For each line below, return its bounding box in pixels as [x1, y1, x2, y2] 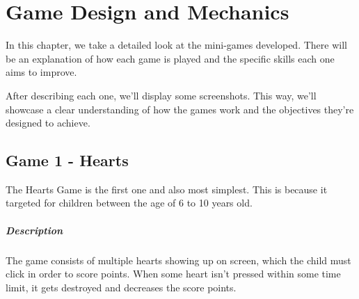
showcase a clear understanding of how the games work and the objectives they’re [6, 102, 354, 116]
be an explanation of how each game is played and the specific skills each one [6, 51, 335, 65]
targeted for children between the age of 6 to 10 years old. [6, 195, 253, 210]
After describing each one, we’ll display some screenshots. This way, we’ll [6, 88, 317, 102]
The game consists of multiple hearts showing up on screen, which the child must [6, 252, 351, 267]
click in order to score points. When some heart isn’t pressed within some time [6, 266, 341, 281]
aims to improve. [6, 65, 77, 79]
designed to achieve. [6, 115, 90, 130]
